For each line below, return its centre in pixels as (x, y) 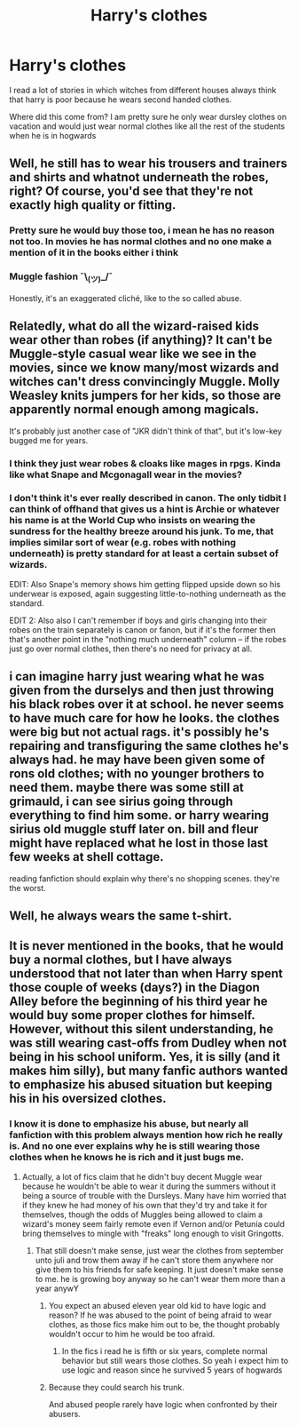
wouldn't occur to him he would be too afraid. (132, 1334)
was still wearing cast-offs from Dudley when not (148, 1044)
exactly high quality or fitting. (93, 205)
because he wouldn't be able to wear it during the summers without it (149, 1186)
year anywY (57, 1288)
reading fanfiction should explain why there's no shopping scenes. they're (145, 878)
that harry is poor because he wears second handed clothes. (121, 100)
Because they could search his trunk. (116, 1387)
